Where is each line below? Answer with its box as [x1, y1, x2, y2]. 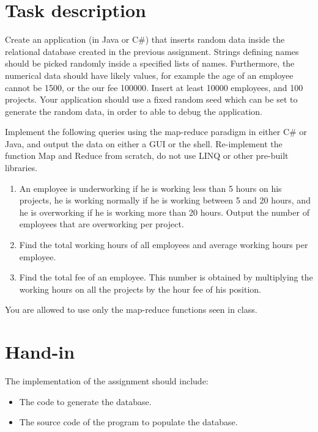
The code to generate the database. [19, 395, 152, 408]
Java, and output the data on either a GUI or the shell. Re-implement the [5, 137, 283, 150]
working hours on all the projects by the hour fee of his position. [19, 282, 262, 295]
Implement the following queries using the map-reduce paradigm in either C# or [5, 125, 307, 138]
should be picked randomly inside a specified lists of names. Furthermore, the [5, 57, 295, 70]
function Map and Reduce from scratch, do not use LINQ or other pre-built [5, 149, 289, 162]
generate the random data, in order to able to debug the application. [5, 104, 262, 117]
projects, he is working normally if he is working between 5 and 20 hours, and [19, 194, 311, 207]
